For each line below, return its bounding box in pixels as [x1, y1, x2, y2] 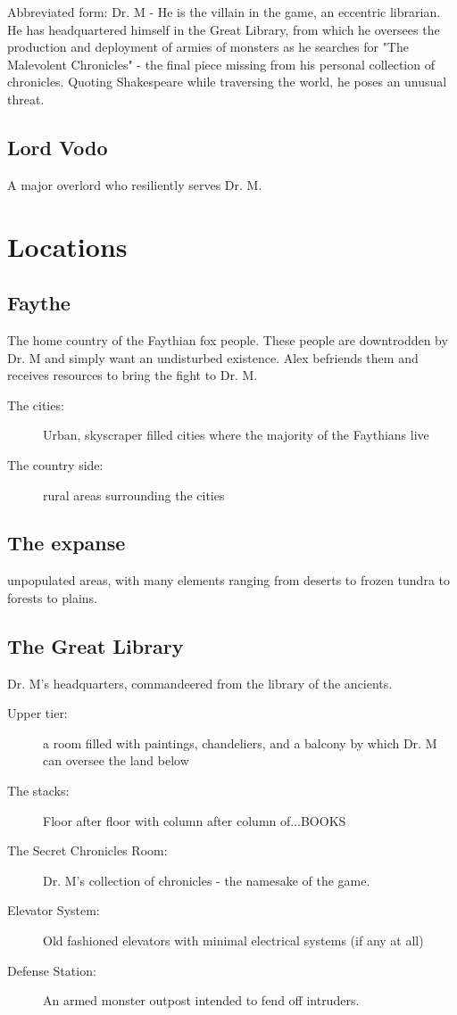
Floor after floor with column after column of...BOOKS [43, 811, 346, 829]
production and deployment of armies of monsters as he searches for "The [7, 37, 409, 56]
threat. [7, 89, 45, 108]
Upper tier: [7, 704, 68, 722]
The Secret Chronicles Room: [7, 841, 168, 860]
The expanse [7, 529, 126, 557]
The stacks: [7, 781, 70, 800]
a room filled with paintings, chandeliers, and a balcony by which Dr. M [43, 733, 437, 752]
